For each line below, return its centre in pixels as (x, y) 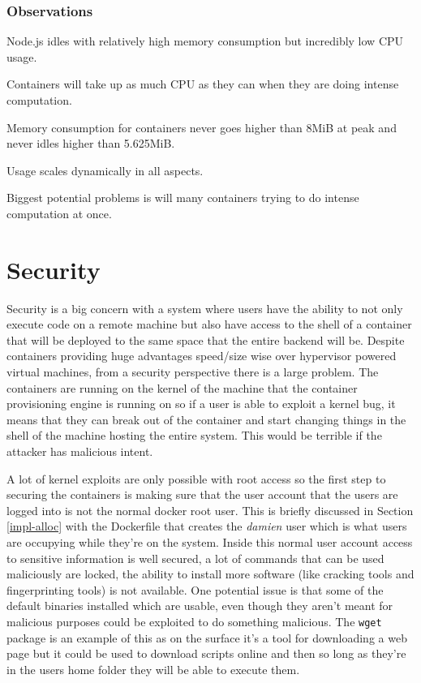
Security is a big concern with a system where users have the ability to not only (205, 308)
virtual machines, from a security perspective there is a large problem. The (193, 372)
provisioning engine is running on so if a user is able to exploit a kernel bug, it (201, 404)
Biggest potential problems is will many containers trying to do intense (183, 198)
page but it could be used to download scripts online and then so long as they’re (206, 653)
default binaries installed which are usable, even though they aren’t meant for (200, 606)
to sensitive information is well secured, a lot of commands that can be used (195, 558)
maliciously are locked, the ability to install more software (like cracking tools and (210, 574)
